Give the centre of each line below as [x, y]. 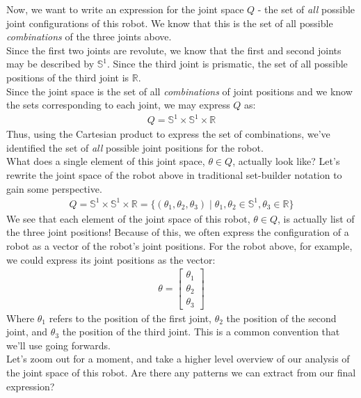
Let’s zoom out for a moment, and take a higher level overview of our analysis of [178, 359]
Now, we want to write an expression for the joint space [125, 9]
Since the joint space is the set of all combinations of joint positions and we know [179, 91]
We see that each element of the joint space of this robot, [128, 218]
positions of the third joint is [68, 77]
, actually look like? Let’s [286, 161]
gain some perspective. [54, 188]
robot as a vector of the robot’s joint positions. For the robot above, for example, [179, 245]
